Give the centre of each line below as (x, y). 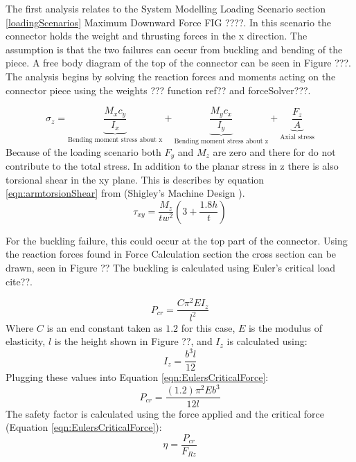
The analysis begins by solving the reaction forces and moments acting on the (171, 76)
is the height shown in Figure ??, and (133, 341)
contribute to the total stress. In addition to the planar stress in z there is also (172, 165)
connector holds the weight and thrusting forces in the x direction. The (157, 36)
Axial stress (297, 137)
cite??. (19, 281)
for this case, (208, 327)
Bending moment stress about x (115, 140)
